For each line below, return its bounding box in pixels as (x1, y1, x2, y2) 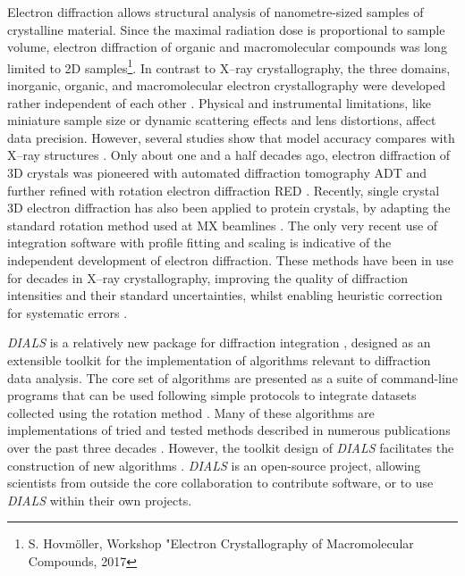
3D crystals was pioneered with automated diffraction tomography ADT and (7, 163, 427, 181)
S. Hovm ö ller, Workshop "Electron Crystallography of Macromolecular (28, 534, 414, 553)
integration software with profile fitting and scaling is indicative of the (7, 233, 392, 252)
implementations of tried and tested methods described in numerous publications (7, 421, 451, 439)
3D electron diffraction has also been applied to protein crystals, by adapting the (7, 198, 451, 217)
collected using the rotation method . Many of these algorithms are (7, 403, 375, 422)
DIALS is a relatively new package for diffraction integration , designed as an (7, 333, 431, 352)
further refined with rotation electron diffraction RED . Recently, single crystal (7, 180, 440, 199)
